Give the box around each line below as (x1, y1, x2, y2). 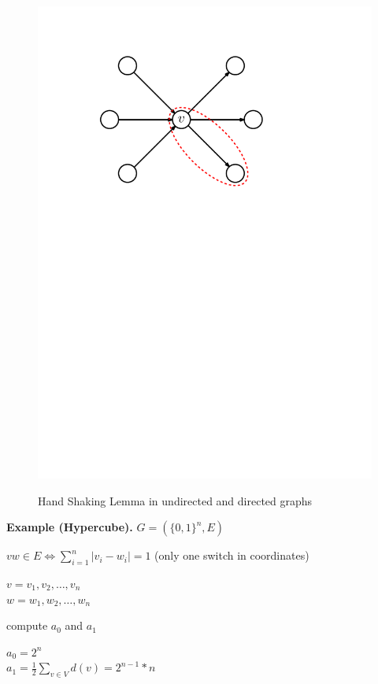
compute (6, 617, 48, 634)
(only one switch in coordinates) (154, 547, 309, 564)
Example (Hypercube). (6, 519, 133, 535)
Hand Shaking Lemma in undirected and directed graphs (38, 492, 313, 508)
